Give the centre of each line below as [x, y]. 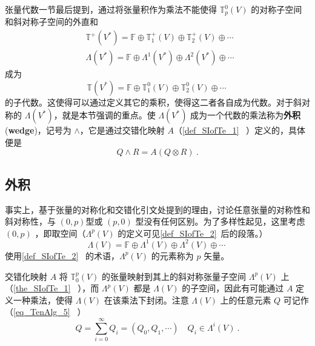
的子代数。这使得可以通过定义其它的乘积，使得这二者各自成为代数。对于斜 [153, 102]
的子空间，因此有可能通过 [233, 288]
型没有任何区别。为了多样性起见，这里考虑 [220, 221]
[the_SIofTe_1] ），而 [56, 288]
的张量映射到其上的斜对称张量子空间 [174, 276]
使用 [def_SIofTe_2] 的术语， [62, 255]
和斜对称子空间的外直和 [51, 22]
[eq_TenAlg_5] [42, 312]
